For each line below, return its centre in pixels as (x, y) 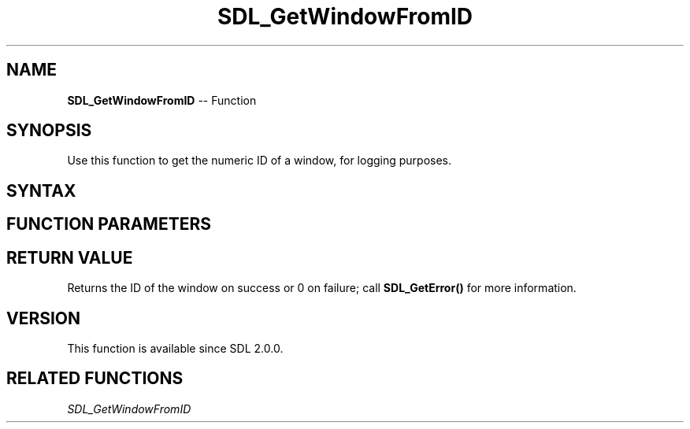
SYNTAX (41, 190)
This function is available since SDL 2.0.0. (175, 348)
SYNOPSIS (49, 131)
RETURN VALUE (70, 257)
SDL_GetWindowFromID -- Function (162, 100)
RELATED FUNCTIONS (95, 379)
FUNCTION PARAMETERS (109, 224)
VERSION (44, 318)
